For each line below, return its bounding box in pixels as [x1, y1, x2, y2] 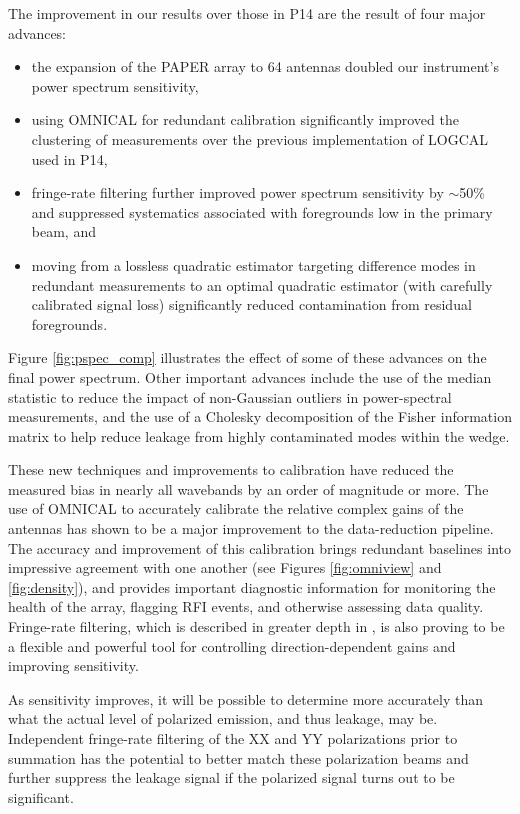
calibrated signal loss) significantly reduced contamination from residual [31, 294, 472, 315]
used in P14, [31, 148, 108, 169]
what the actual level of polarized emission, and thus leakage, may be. [8, 708, 438, 729]
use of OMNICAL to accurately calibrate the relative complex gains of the [8, 498, 464, 519]
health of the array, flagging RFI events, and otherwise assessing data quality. [8, 596, 484, 617]
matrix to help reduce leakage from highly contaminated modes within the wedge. [8, 425, 510, 446]
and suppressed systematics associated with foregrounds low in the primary [31, 201, 493, 222]
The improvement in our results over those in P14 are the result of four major [8, 3, 486, 23]
